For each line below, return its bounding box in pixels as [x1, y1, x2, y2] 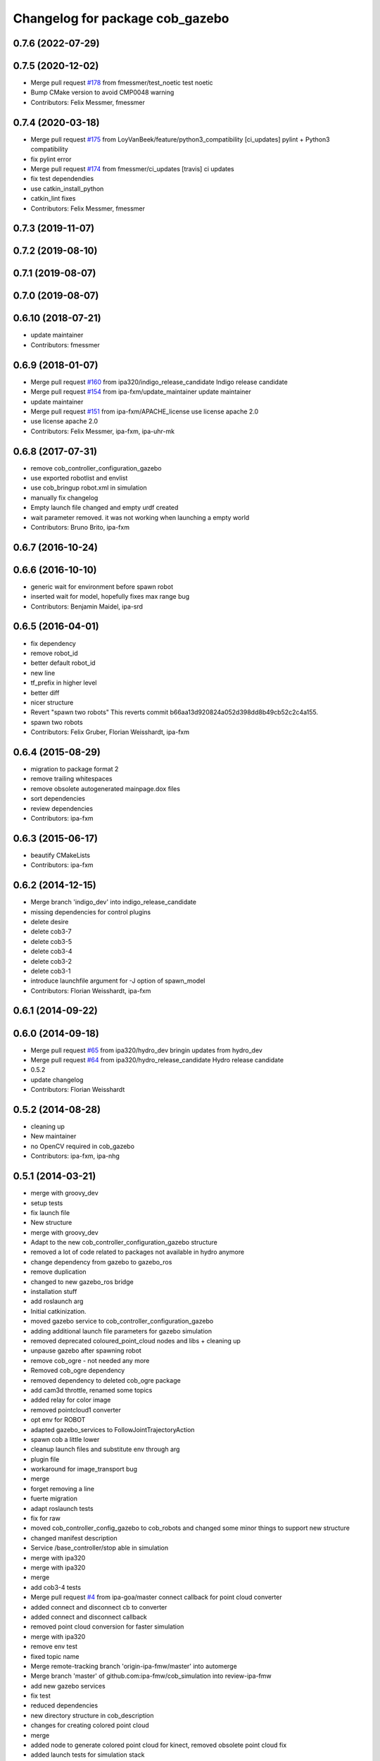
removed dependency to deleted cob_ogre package [30, 1376, 181, 1384]
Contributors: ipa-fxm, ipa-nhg [30, 1152, 120, 1160]
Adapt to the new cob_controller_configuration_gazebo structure [30, 1238, 217, 1247]
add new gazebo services [30, 1681, 106, 1690]
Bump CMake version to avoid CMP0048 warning [30, 88, 175, 97]
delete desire [30, 917, 69, 926]
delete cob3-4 [30, 947, 72, 956]
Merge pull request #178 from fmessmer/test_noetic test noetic [30, 78, 214, 87]
